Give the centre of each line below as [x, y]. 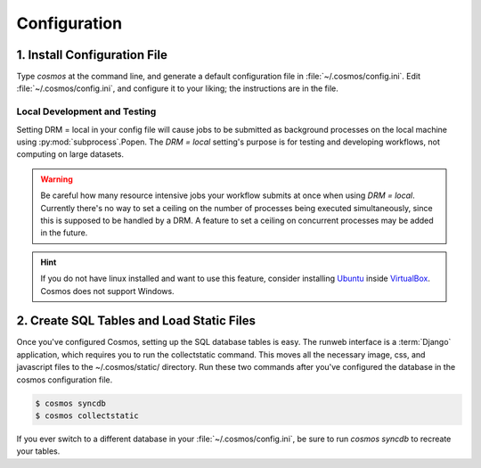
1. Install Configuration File [92, 55]
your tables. [38, 451]
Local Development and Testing [86, 111]
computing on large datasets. [70, 154]
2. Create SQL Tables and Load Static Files [136, 321]
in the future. [64, 233]
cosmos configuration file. [65, 380]
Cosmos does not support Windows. [107, 291]
